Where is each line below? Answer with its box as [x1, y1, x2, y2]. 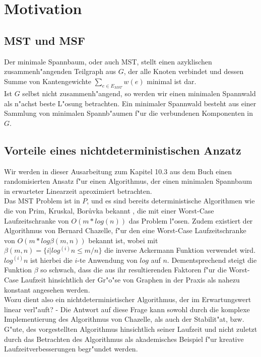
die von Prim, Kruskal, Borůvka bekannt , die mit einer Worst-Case [4, 205, 214, 216]
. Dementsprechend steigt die [167, 254, 257, 265]
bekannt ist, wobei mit [88, 235, 158, 245]
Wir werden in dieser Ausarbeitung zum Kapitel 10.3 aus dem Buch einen [4, 166, 232, 176]
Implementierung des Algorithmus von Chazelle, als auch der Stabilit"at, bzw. [4, 314, 244, 324]
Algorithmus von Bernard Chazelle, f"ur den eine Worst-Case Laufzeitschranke [4, 225, 246, 236]
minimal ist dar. [147, 76, 197, 86]
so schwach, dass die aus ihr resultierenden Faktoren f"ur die [40, 264, 227, 275]
